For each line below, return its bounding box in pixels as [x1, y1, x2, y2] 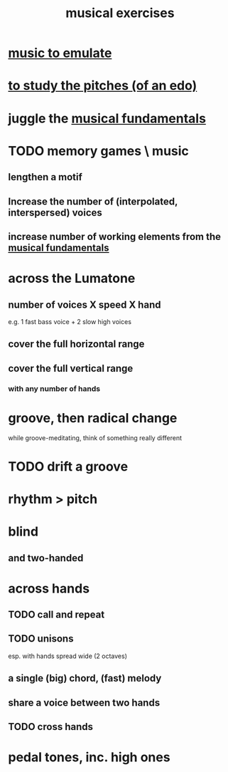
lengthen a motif [8, 171, 82, 183]
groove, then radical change [8, 410, 178, 426]
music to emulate [8, 45, 112, 61]
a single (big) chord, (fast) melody [8, 672, 162, 684]
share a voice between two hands [8, 697, 161, 709]
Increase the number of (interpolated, [8, 195, 178, 207]
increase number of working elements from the [8, 230, 222, 243]
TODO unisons [8, 632, 74, 645]
